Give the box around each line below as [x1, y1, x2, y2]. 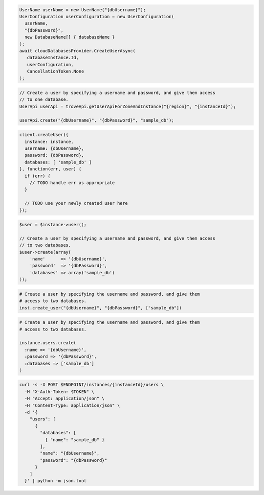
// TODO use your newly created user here [24, 201, 128, 206]
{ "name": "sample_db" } [44, 437, 105, 443]
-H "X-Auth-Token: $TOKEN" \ [24, 389, 95, 394]
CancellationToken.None [27, 69, 84, 74]
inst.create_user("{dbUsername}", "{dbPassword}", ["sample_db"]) [19, 305, 182, 310]
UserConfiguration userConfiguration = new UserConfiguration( [19, 14, 175, 19]
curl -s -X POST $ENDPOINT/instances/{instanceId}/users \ [19, 382, 164, 388]
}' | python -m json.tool [24, 478, 87, 483]
